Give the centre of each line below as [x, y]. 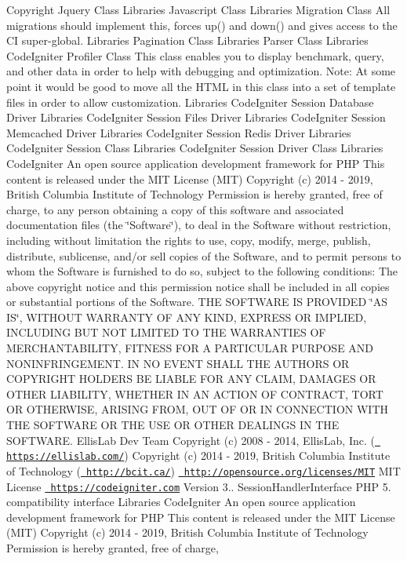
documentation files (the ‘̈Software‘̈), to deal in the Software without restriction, [199, 225]
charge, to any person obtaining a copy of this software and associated [175, 209]
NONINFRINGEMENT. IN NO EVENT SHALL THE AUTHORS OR [178, 363]
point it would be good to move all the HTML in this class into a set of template [201, 86]
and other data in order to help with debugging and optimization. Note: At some [201, 71]
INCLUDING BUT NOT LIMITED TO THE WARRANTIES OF [166, 332]
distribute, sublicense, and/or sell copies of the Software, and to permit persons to [204, 255]
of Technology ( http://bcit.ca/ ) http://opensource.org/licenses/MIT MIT [203, 470]
